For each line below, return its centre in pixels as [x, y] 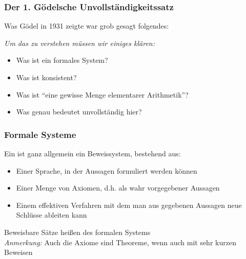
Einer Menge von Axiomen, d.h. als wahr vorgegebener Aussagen [118, 188]
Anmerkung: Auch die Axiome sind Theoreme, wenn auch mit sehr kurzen [120, 242]
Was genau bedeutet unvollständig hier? [79, 112]
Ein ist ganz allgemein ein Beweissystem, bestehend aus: [93, 153]
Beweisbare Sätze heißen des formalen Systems [77, 232]
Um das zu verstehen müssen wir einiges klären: [79, 43]
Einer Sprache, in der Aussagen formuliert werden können [107, 170]
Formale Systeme [40, 134]
